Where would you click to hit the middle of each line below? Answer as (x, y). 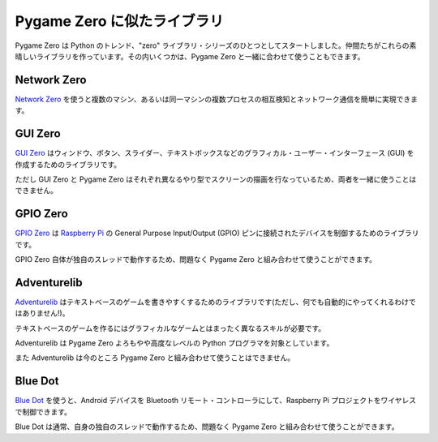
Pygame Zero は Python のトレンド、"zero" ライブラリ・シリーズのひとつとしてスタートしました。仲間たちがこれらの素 (216, 45)
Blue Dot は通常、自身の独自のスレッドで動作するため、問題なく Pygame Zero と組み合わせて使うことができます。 (207, 427)
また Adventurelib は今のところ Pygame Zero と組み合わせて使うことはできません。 (155, 358)
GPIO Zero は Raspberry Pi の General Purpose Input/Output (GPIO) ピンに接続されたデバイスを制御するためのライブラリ (217, 233)
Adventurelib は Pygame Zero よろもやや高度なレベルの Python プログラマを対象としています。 (174, 343)
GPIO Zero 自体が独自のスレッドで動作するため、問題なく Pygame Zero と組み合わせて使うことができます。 (196, 259)
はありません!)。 (42, 313)
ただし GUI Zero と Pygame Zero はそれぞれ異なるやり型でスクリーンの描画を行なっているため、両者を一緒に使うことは (216, 179)
